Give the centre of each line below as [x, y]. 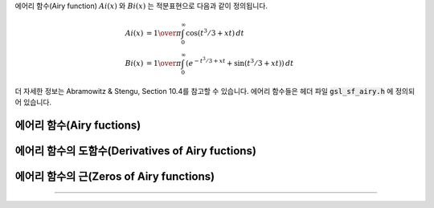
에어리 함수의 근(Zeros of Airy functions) [115, 177]
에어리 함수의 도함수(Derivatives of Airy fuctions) [136, 151]
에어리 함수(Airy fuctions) [78, 126]
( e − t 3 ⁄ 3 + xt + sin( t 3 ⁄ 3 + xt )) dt [240, 62]
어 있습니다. [33, 102]
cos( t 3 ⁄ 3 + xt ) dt [215, 33]
